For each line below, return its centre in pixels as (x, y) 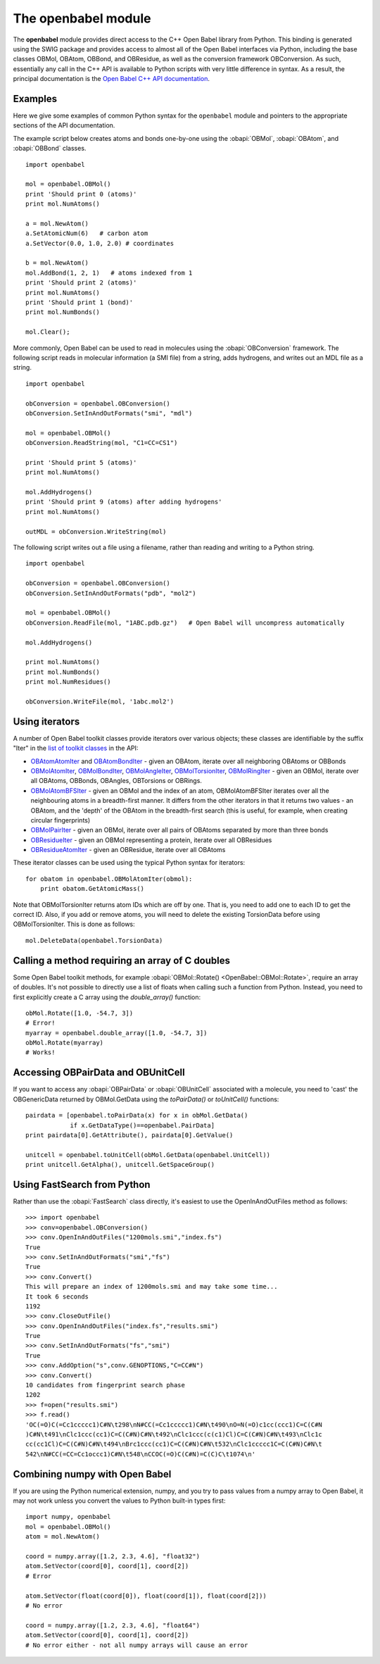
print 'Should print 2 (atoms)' (81, 283)
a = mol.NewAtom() (57, 223)
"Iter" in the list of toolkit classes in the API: (76, 748)
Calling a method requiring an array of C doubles (122, 960)
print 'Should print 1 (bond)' (80, 302)
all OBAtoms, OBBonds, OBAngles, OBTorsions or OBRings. (116, 781)
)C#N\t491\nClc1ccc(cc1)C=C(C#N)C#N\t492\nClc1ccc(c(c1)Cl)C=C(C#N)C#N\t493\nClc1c (174, 1434)
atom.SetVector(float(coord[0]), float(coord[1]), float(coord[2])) (146, 1596)
